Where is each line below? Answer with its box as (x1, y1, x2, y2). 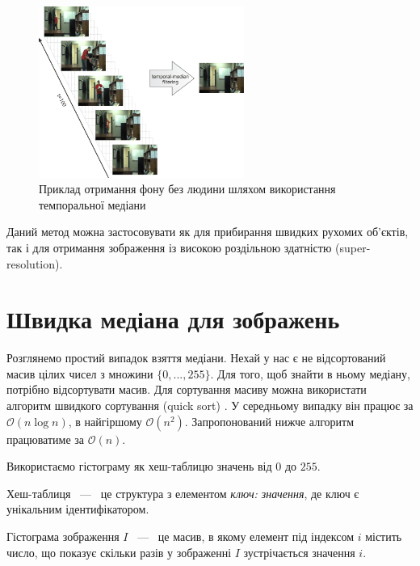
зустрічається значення (243, 543, 355, 560)
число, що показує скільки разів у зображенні (6, 543, 232, 560)
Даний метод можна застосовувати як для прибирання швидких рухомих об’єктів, (6, 223, 409, 240)
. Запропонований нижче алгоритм (184, 412, 355, 429)
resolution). (6, 255, 63, 272)
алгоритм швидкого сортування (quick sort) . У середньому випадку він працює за (6, 397, 414, 414)
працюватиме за (6, 430, 85, 447)
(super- (335, 239, 371, 256)
